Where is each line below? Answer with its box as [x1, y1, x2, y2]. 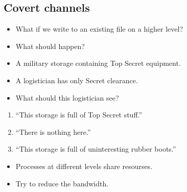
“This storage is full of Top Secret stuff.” [15, 109, 143, 120]
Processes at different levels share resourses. [15, 160, 153, 171]
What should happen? [15, 40, 85, 51]
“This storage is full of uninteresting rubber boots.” [15, 143, 176, 154]
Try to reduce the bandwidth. [15, 178, 109, 188]
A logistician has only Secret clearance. [15, 75, 138, 85]
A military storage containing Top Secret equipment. [15, 58, 181, 68]
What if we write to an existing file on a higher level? [15, 23, 183, 34]
